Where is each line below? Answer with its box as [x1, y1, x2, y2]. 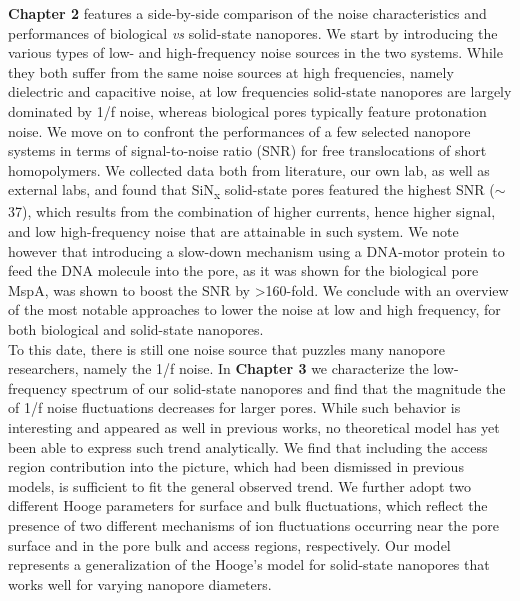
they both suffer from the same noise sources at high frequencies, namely [8, 61, 454, 82]
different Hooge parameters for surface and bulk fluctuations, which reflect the [8, 495, 488, 516]
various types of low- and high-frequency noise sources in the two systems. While [8, 42, 503, 63]
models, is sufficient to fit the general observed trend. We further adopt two [8, 475, 471, 496]
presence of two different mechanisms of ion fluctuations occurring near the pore [8, 514, 499, 535]
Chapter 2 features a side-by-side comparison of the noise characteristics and [8, 3, 487, 23]
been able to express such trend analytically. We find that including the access [8, 436, 488, 457]
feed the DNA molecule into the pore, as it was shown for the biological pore [8, 260, 479, 281]
